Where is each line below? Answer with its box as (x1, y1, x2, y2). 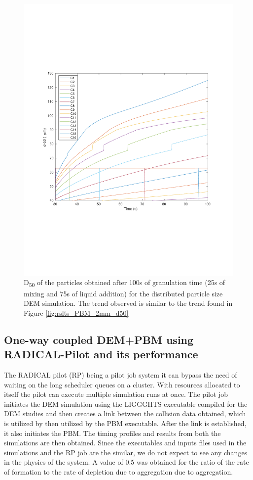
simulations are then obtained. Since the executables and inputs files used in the (4, 437, 247, 448)
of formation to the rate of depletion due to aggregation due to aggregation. (4, 466, 233, 477)
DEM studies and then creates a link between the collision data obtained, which (4, 408, 246, 419)
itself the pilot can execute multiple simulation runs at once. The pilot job (4, 389, 228, 399)
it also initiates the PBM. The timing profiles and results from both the (4, 428, 221, 438)
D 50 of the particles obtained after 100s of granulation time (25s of (24, 277, 225, 289)
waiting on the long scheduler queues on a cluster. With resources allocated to (4, 379, 240, 389)
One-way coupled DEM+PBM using (4, 332, 194, 347)
